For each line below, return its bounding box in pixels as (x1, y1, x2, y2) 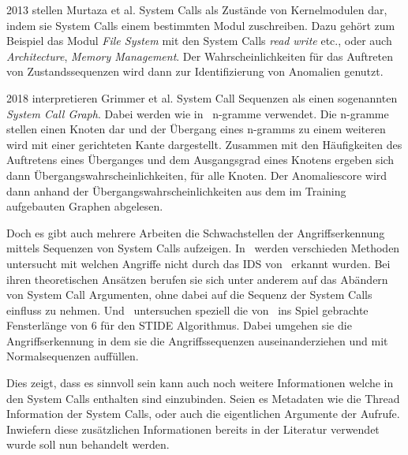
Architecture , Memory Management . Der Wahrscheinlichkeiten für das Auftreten (6, 47, 394, 64)
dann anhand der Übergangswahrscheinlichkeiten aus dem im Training (6, 182, 346, 199)
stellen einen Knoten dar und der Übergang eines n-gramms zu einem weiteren (6, 121, 386, 137)
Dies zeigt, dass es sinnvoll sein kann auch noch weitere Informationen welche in (6, 375, 394, 391)
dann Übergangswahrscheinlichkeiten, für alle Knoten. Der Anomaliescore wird (6, 166, 387, 183)
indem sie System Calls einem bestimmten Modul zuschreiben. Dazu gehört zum (6, 17, 395, 33)
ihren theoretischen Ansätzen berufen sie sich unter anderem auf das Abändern (6, 270, 388, 287)
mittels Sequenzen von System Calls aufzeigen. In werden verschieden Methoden (6, 240, 400, 256)
